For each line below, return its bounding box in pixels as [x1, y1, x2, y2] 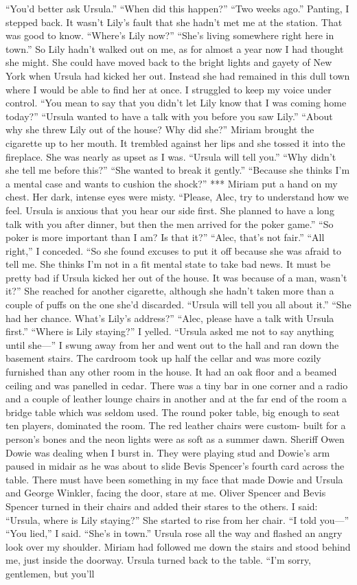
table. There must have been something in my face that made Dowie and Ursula [5, 472, 343, 486]
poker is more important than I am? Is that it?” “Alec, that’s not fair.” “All [5, 230, 325, 244]
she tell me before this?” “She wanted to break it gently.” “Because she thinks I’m [5, 163, 350, 177]
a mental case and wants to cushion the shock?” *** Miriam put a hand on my [5, 176, 338, 190]
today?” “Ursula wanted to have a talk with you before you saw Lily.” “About [5, 108, 333, 123]
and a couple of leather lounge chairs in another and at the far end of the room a [5, 391, 347, 406]
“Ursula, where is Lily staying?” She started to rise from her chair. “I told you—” [5, 512, 349, 527]
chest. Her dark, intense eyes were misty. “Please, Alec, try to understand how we [5, 190, 349, 204]
